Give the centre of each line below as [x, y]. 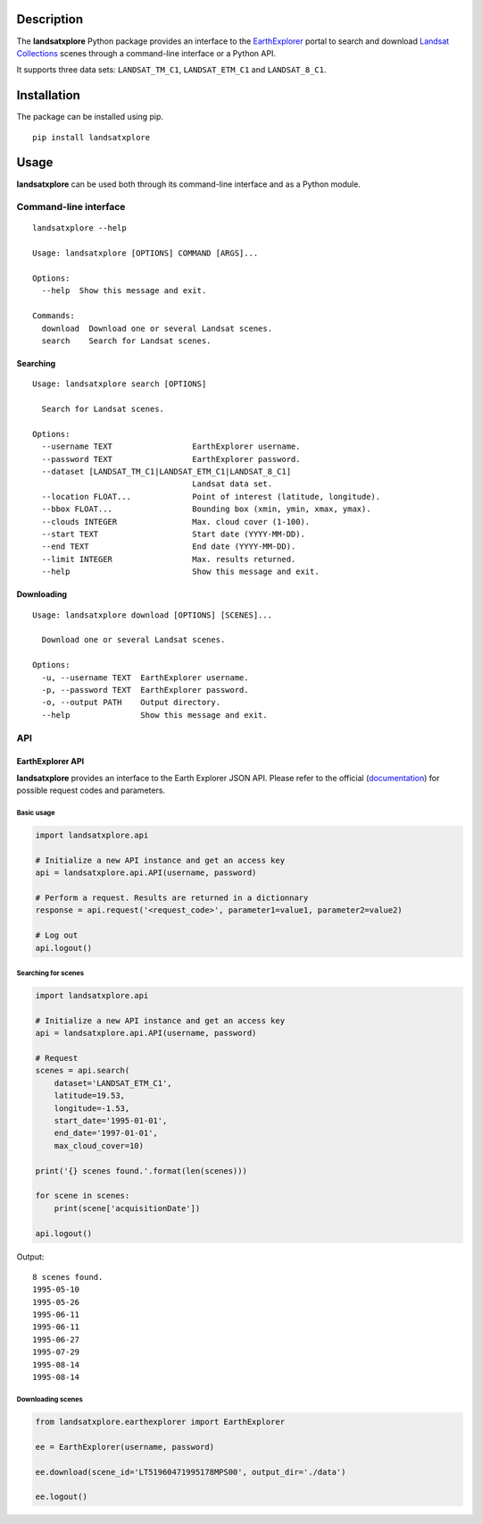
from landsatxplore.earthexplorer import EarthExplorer [160, 1422]
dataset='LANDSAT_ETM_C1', [113, 1083]
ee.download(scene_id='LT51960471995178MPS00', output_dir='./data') [191, 1472]
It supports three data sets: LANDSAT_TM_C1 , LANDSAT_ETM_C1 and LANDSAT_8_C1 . [171, 70]
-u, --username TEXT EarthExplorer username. [145, 678]
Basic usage [36, 813]
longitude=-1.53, [92, 1108]
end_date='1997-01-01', [106, 1133]
